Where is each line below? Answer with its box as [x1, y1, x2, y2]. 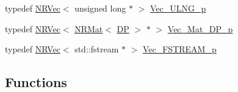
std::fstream [74, 43, 119, 55]
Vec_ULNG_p [150, 2, 206, 14]
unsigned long [74, 2, 126, 14]
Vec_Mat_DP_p [167, 22, 233, 35]
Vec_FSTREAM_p [142, 43, 217, 55]
